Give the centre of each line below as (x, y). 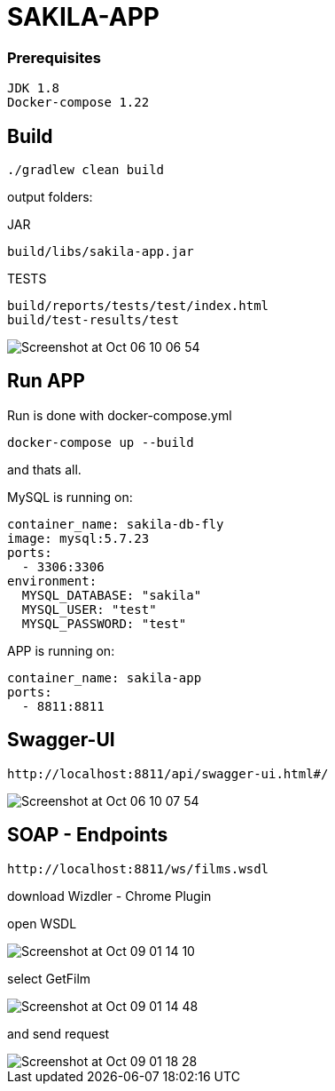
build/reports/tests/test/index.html (138, 305)
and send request (58, 1033)
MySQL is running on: (70, 497)
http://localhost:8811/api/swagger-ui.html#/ (168, 773)
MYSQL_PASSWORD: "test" (104, 623)
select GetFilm (49, 978)
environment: (52, 581)
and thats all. (44, 469)
